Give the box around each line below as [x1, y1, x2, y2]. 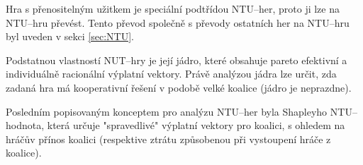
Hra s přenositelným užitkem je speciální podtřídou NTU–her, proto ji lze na [6, 1, 340, 16]
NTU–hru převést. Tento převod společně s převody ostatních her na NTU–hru [6, 15, 350, 30]
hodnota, [6, 118, 45, 133]
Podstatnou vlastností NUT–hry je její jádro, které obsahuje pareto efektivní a [6, 52, 347, 67]
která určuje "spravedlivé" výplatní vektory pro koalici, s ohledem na [47, 118, 345, 133]
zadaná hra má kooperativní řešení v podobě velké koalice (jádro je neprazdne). [6, 80, 352, 94]
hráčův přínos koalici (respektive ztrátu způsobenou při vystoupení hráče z [6, 131, 331, 146]
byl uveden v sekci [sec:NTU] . [6, 29, 134, 44]
